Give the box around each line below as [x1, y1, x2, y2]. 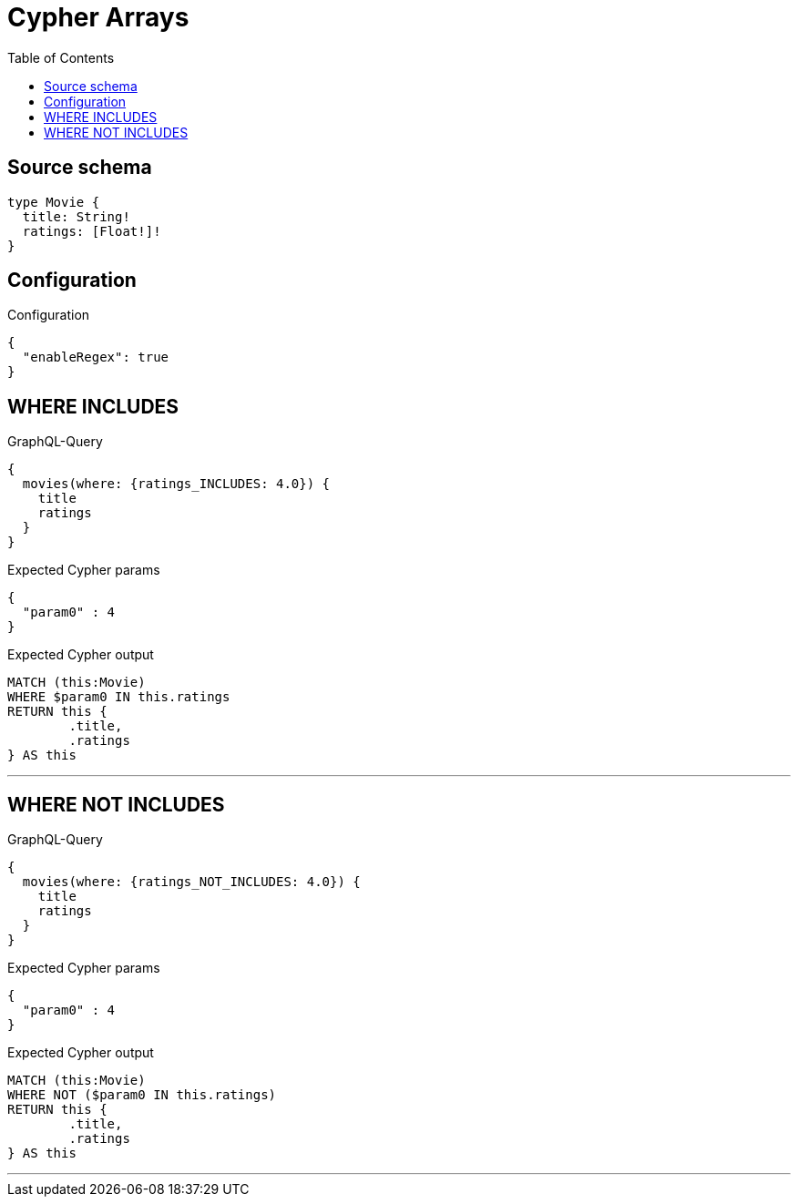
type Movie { [7, 194, 100, 209]
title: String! [22, 209, 130, 224]
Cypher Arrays [7, 2, 189, 33]
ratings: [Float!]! [22, 223, 161, 239]
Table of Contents [7, 49, 115, 66]
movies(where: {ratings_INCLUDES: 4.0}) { [22, 476, 331, 492]
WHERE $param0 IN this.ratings [7, 689, 230, 705]
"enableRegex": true [22, 350, 169, 365]
